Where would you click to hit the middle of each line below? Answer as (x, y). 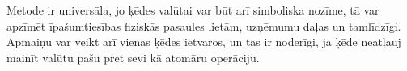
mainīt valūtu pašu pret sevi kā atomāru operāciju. (133, 57)
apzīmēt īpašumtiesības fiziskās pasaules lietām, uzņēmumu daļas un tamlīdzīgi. (204, 25)
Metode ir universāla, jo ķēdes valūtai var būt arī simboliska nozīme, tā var (193, 10)
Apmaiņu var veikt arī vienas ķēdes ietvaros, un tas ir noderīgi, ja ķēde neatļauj (204, 42)
